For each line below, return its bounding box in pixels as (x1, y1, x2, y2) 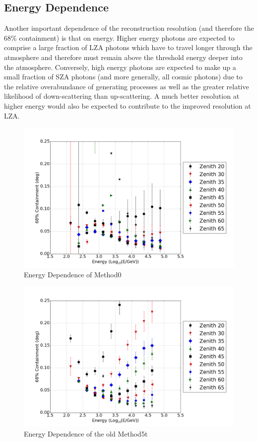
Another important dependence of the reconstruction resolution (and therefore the (4, 23, 254, 33)
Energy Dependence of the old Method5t (24, 428, 148, 439)
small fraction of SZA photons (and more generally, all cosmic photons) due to (4, 71, 243, 82)
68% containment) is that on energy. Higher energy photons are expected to (4, 32, 235, 43)
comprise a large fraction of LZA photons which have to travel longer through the (4, 42, 253, 53)
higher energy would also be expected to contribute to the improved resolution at (4, 100, 251, 111)
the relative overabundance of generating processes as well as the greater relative (4, 81, 249, 91)
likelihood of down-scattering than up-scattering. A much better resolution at (4, 91, 240, 101)
